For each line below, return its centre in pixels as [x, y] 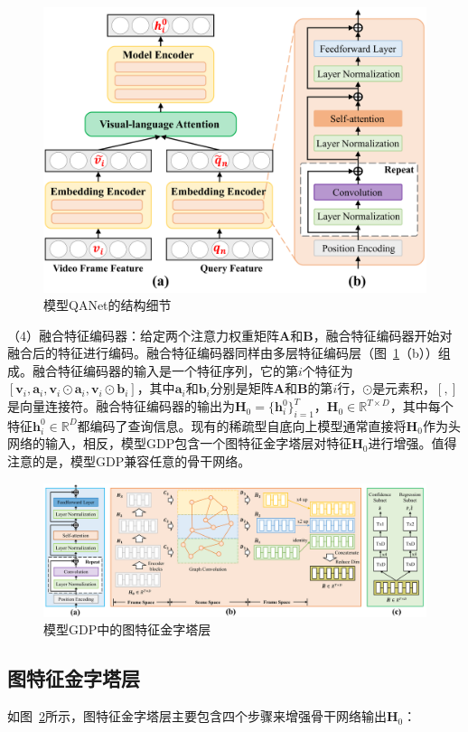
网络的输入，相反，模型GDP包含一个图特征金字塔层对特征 [180, 443]
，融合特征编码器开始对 [383, 335]
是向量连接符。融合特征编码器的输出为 [121, 406]
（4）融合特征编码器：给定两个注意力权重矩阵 [143, 335]
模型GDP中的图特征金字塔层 [127, 629]
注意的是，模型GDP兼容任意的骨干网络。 [129, 461]
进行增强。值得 [412, 443]
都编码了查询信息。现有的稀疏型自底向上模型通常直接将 [242, 425]
